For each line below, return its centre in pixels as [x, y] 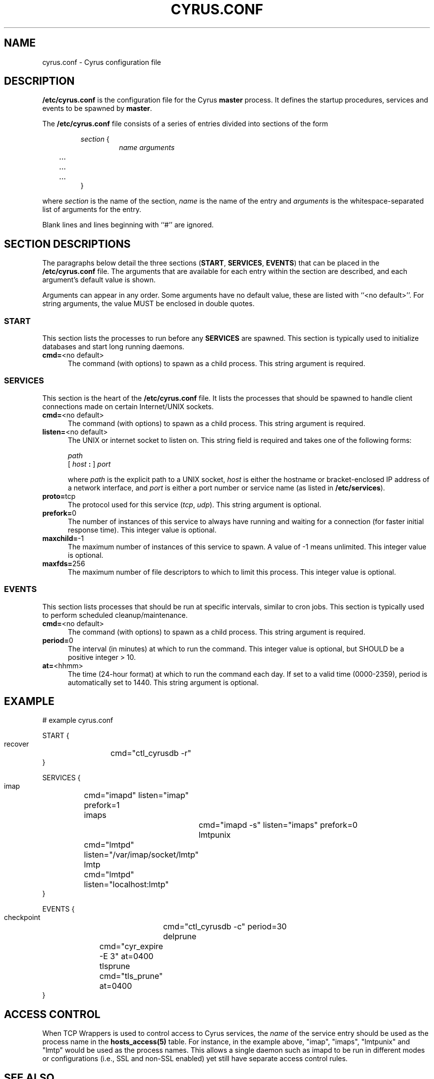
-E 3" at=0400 [126, 956]
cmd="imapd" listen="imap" [136, 795]
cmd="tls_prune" [131, 976]
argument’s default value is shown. [99, 280]
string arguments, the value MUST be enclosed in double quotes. [148, 304]
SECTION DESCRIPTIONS [67, 244]
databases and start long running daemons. [113, 347]
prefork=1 [102, 805]
